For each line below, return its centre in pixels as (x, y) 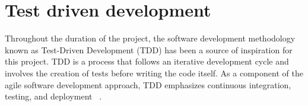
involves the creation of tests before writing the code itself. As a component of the (154, 73)
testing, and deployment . (53, 96)
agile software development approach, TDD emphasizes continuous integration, (148, 84)
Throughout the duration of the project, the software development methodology (150, 38)
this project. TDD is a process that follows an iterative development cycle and (147, 61)
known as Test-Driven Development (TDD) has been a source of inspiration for (149, 49)
